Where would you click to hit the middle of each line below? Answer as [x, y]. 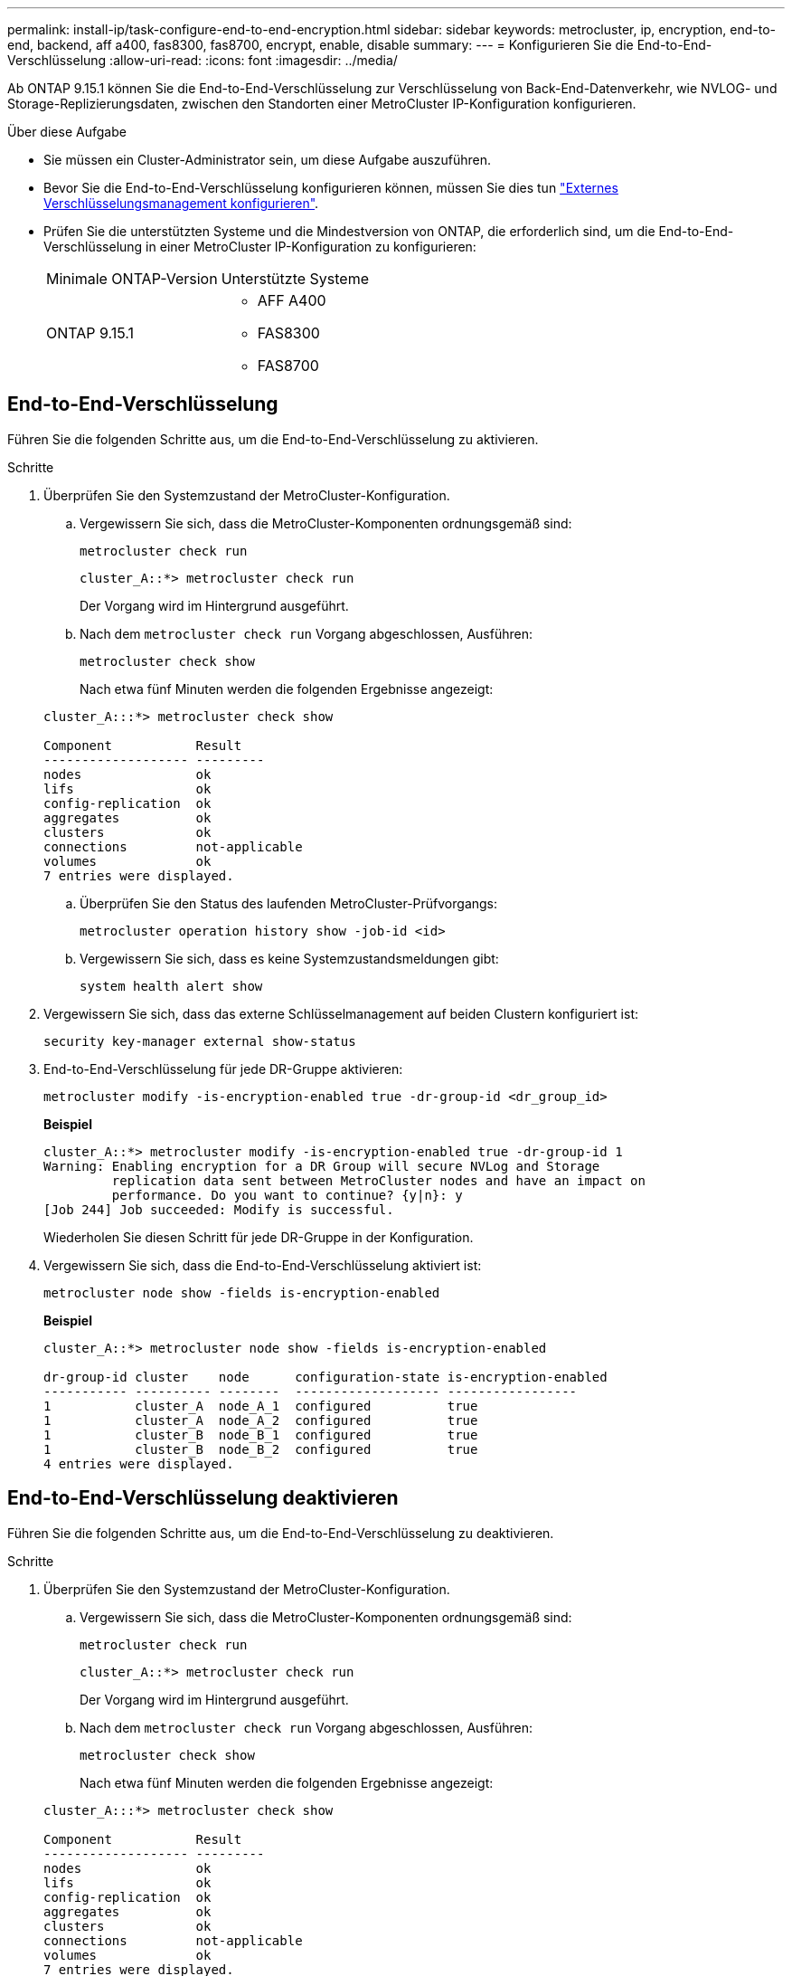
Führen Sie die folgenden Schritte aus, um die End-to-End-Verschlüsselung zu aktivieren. [273, 439]
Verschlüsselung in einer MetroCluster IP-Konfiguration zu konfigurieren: [260, 247]
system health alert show [171, 986]
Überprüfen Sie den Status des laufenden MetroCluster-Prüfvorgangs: [289, 903]
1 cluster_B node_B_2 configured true [261, 1449]
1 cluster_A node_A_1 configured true [261, 1406]
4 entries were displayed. [139, 1463]
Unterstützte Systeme [295, 279]
